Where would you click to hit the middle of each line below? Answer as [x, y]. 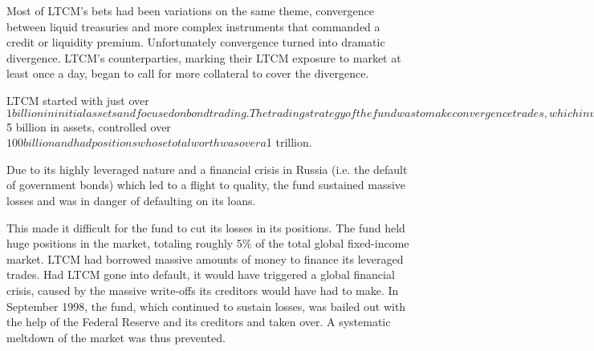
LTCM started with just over [78, 100]
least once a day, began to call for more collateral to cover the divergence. [188, 73]
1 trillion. [289, 142]
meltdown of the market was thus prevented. [116, 337]
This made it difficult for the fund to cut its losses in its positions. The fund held [206, 227]
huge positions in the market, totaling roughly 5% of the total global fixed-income [208, 243]
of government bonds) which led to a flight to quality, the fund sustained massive [206, 185]
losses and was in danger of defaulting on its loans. [131, 200]
